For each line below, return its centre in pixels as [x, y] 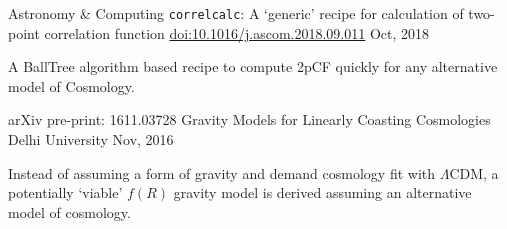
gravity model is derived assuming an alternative [322, 192]
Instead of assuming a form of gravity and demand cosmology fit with [221, 172]
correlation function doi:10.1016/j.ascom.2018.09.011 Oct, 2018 [237, 32]
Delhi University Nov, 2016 [91, 139]
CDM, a [474, 172]
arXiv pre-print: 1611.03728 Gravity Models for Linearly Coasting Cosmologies [249, 119]
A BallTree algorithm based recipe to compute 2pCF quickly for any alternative [253, 66]
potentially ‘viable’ [65, 192]
